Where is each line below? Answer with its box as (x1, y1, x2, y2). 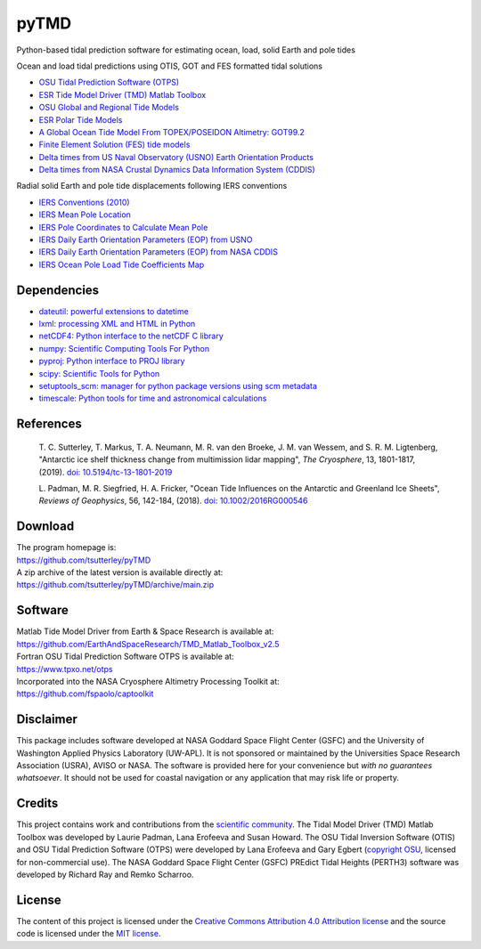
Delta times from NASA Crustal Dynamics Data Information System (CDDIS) (38, 165, 315, 175)
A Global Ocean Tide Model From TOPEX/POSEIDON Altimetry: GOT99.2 (38, 126, 305, 137)
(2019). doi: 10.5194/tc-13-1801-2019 (38, 466, 173, 477)
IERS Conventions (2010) (38, 197, 130, 207)
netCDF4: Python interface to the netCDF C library (38, 330, 224, 342)
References (16, 417, 82, 432)
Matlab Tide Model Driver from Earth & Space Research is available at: (16, 626, 274, 637)
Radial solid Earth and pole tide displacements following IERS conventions (16, 181, 288, 191)
